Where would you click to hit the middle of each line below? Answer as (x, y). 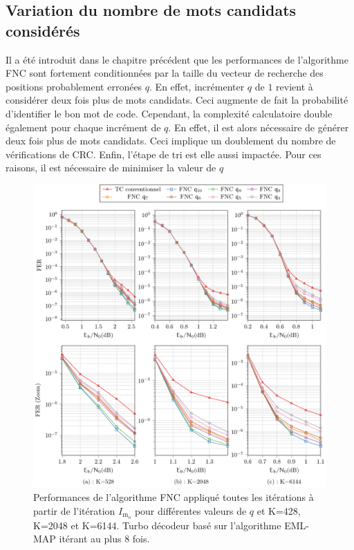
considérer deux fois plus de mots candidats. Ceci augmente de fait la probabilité (177, 100)
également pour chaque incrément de (83, 127)
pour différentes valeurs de (190, 510)
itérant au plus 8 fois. (104, 539)
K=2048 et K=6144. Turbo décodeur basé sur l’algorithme (157, 525)
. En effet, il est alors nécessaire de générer (259, 127)
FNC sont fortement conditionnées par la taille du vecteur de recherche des (165, 73)
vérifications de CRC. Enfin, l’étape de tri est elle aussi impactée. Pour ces (164, 154)
